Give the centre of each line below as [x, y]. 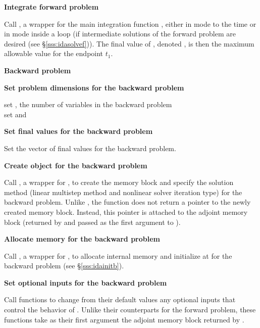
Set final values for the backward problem [79, 131]
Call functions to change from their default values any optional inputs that [120, 299]
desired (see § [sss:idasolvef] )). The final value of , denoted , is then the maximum [129, 43]
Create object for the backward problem [76, 165]
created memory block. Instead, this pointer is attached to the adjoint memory [126, 212]
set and [15, 114]
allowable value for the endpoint [54, 53]
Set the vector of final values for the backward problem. [90, 148]
